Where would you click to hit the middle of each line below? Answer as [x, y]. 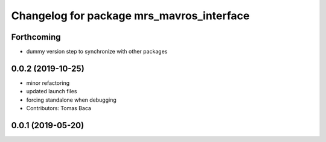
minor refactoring [48, 83]
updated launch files [52, 91]
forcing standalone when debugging [72, 100]
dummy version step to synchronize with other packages [97, 52]
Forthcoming [36, 37]
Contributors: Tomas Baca [59, 108]
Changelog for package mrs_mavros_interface [130, 16]
